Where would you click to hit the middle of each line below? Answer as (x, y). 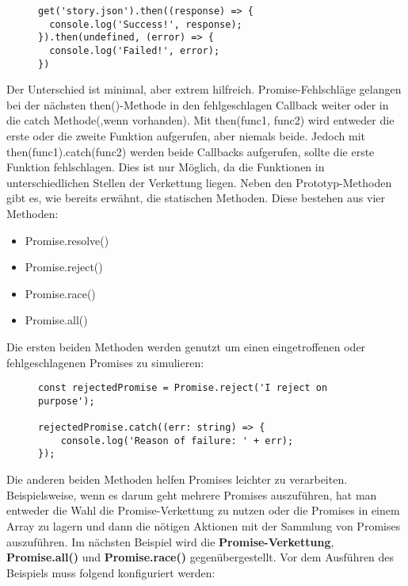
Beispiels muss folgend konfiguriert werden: (111, 572)
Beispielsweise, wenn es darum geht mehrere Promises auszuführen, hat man (192, 494)
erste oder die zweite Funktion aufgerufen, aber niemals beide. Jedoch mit (186, 136)
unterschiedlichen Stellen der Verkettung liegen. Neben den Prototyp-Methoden (199, 182)
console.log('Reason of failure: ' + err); (177, 440)
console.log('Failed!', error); (135, 50)
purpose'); (67, 401)
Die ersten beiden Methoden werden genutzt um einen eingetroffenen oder (186, 347)
